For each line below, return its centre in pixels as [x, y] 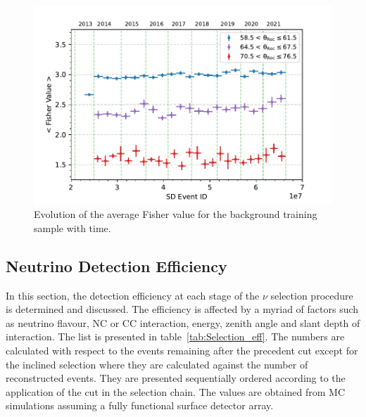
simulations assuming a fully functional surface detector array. [140, 405]
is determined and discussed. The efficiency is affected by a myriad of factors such [182, 309]
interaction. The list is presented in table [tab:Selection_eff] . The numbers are [175, 336]
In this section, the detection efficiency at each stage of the [133, 295]
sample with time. [72, 227]
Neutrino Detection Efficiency [116, 265]
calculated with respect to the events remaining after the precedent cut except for [182, 351]
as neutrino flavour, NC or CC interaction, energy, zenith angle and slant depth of [183, 322]
